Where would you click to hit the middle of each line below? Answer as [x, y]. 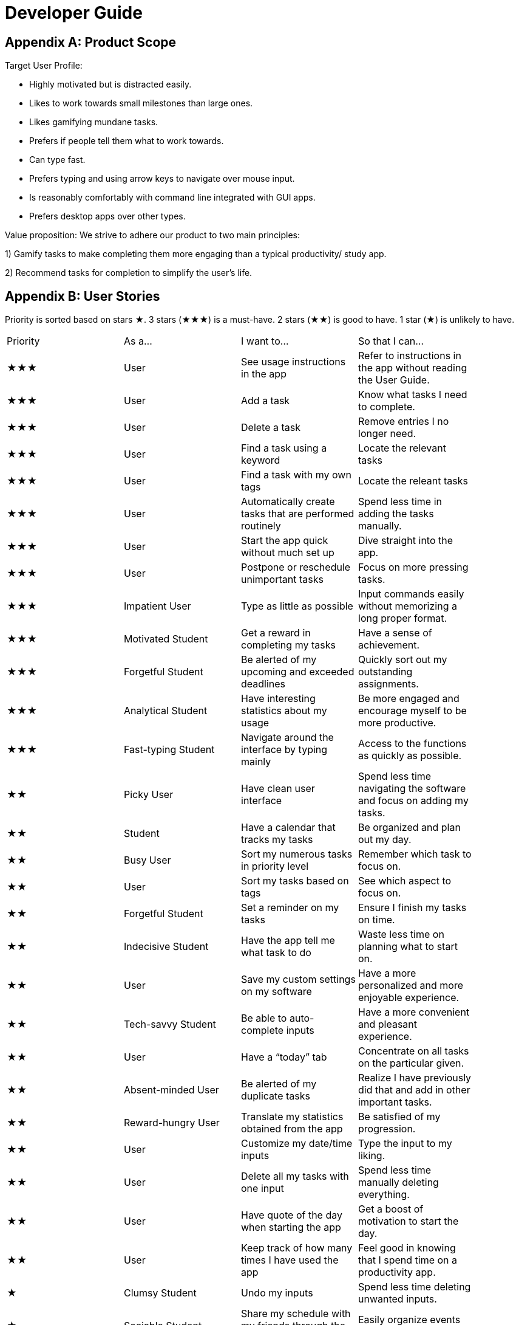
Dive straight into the [406, 541]
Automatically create [288, 502]
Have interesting [278, 699]
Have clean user [278, 789]
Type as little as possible [297, 606]
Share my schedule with [296, 1314]
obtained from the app [292, 1129]
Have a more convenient [414, 1012]
